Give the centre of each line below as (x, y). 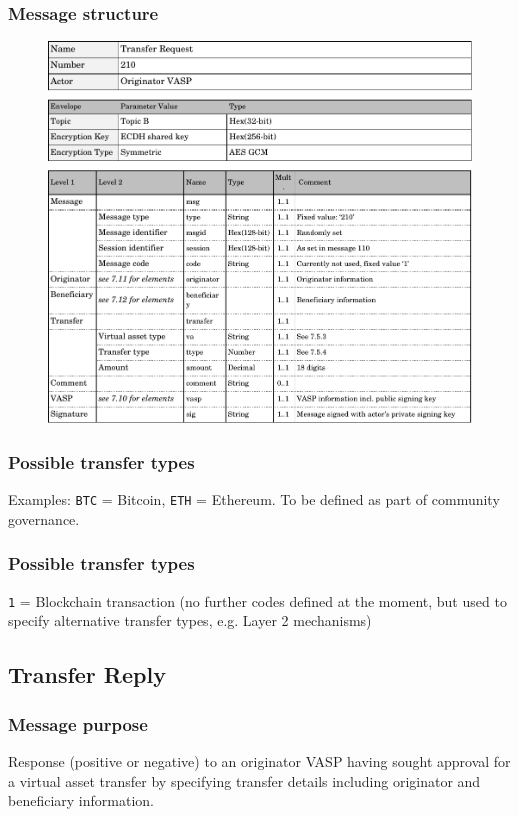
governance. (44, 518)
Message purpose (78, 723)
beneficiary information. (81, 800)
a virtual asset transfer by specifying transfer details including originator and (244, 780)
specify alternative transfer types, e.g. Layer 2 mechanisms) (190, 620)
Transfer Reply (87, 674)
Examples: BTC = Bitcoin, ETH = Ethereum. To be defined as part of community (254, 499)
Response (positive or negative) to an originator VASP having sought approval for (259, 760)
